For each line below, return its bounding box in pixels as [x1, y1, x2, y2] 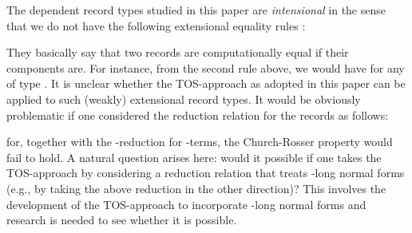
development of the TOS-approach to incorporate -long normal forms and [6, 195, 366, 212]
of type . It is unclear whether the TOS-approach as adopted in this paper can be [6, 75, 406, 92]
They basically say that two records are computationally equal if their [6, 44, 349, 61]
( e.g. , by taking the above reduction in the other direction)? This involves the [6, 180, 386, 196]
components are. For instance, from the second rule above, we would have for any [6, 59, 405, 76]
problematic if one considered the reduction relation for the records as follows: [6, 106, 389, 123]
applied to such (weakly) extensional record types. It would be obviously [6, 90, 361, 107]
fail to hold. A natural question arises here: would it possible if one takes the [6, 148, 382, 165]
